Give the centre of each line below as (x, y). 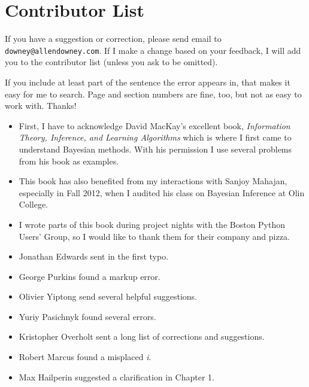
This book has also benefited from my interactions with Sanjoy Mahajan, (153, 181)
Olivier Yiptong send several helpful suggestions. (108, 296)
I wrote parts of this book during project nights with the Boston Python (152, 224)
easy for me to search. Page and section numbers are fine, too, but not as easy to (153, 94)
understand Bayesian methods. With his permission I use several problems (155, 149)
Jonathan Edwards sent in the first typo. (94, 256)
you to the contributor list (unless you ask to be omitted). (111, 62)
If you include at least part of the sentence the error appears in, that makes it (148, 82)
